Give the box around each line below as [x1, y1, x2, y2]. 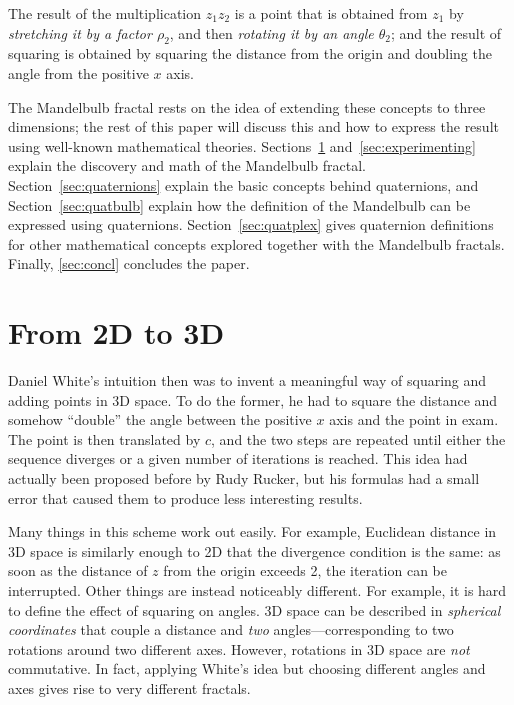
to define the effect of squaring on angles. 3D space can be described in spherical [8, 599, 501, 620]
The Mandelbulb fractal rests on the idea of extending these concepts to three [8, 96, 486, 117]
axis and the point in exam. [329, 409, 499, 430]
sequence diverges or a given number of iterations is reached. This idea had [8, 448, 468, 469]
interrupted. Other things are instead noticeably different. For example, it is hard [8, 579, 507, 600]
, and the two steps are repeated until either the [211, 428, 506, 449]
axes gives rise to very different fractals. [8, 677, 251, 698]
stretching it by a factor [8, 22, 152, 43]
